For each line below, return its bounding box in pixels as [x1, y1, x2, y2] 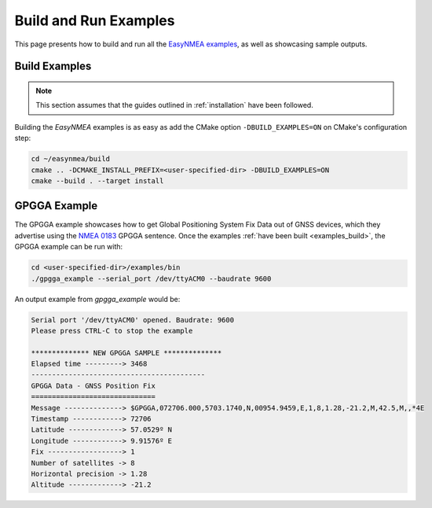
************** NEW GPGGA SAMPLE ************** [31, 348, 222, 357]
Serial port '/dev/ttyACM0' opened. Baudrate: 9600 [31, 315, 235, 324]
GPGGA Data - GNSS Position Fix [31, 381, 156, 390]
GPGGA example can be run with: [14, 242, 123, 252]
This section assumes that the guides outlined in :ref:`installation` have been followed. [35, 101, 313, 110]
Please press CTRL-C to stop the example [31, 326, 193, 335]
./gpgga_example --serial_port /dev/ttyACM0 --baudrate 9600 [31, 274, 272, 283]
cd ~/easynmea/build [31, 154, 110, 164]
